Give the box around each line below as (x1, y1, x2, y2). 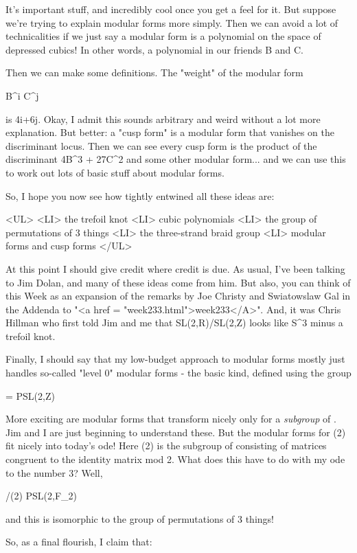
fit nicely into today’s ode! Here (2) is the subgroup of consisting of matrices (5, 438, 327, 453)
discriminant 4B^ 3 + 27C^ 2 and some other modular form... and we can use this (5, 152, 346, 166)
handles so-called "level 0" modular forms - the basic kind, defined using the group (5, 365, 352, 380)
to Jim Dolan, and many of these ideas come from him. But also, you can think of (5, 275, 351, 289)
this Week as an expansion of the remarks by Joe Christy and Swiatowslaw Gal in (5, 289, 351, 303)
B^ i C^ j (5, 88, 39, 102)
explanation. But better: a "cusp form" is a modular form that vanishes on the (5, 125, 334, 139)
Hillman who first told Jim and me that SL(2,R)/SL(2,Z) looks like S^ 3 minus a (5, 315, 343, 330)
